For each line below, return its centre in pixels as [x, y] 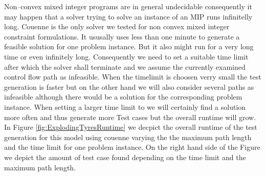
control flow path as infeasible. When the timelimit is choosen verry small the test [133, 77]
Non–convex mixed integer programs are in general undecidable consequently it [128, 6]
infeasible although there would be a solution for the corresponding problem [123, 97]
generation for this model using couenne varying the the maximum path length [128, 137]
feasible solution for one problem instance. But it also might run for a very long [129, 46]
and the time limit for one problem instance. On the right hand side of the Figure [132, 147]
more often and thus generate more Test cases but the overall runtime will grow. [130, 117]
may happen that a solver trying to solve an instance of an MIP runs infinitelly [128, 16]
